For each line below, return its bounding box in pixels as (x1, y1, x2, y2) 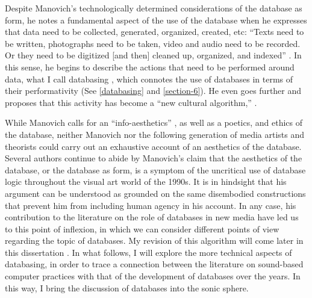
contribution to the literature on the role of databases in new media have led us (5, 211, 299, 223)
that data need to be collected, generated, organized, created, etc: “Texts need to (5, 25, 304, 38)
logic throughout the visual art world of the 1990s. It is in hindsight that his (5, 175, 287, 188)
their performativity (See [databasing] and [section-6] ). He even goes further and (5, 84, 302, 97)
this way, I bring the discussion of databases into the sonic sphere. (5, 281, 249, 294)
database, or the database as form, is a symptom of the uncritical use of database (5, 163, 306, 176)
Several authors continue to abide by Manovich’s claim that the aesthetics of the (5, 152, 302, 164)
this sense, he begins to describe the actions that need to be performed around (5, 60, 295, 73)
